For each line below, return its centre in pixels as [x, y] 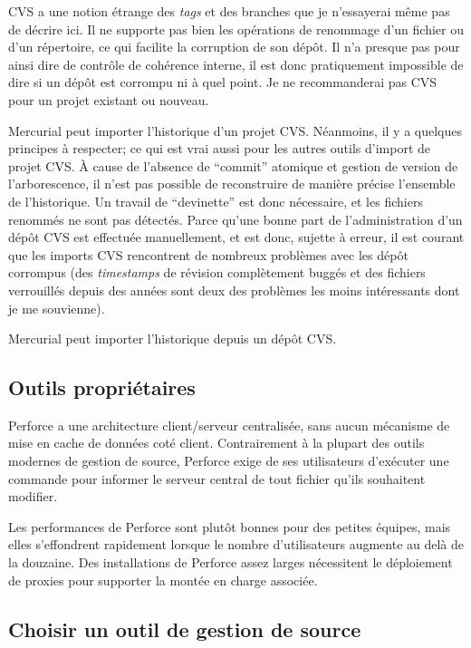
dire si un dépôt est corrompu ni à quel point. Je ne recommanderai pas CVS [223, 82]
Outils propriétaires [102, 387]
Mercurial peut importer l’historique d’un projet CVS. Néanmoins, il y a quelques [235, 130]
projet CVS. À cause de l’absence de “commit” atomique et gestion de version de [233, 165]
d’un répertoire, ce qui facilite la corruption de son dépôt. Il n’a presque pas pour [234, 47]
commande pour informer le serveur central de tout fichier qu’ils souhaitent [217, 478]
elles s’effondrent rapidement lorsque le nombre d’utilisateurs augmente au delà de [236, 544]
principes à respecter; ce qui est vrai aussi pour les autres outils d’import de [219, 148]
